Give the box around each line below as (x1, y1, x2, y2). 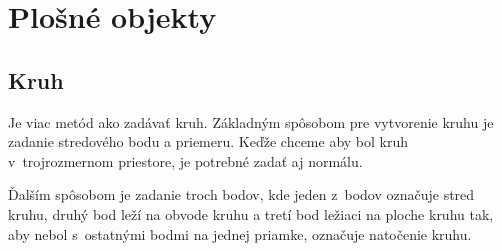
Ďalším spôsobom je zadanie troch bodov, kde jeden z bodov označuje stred (8, 184, 475, 205)
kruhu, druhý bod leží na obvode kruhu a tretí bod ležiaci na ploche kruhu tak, (8, 203, 494, 224)
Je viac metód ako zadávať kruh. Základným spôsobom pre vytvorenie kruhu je (8, 111, 494, 132)
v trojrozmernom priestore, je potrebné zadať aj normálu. (8, 150, 363, 171)
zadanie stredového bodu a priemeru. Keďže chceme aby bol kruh (8, 131, 409, 152)
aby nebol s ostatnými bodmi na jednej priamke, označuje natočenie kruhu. (8, 223, 472, 244)
